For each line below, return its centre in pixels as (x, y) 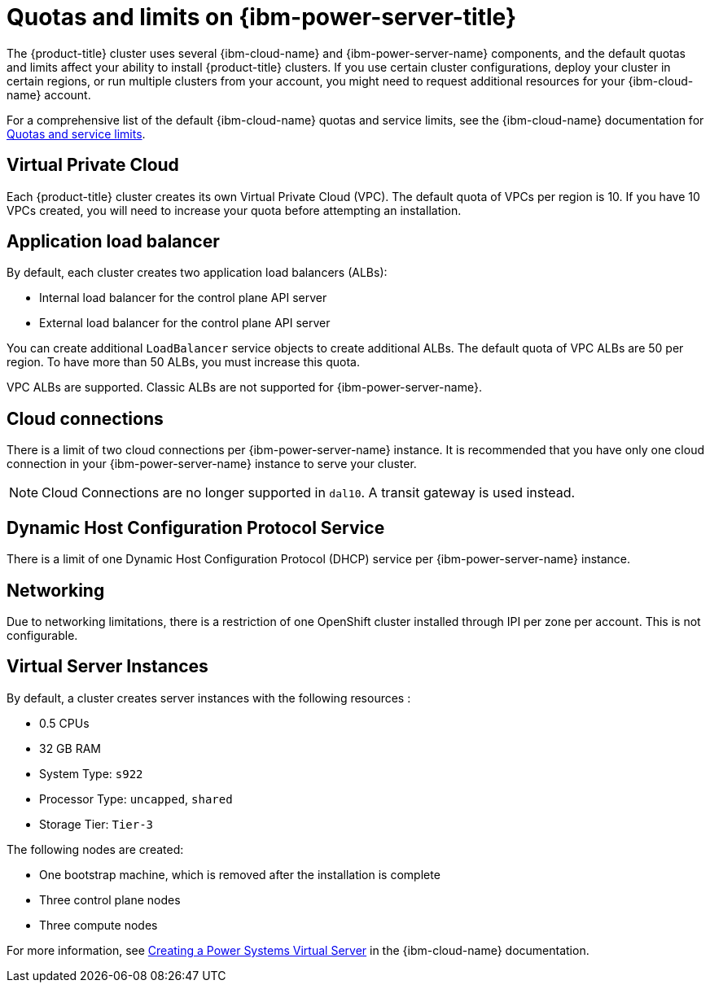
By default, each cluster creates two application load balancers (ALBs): (197, 273)
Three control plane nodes (110, 899)
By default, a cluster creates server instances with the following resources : (209, 698)
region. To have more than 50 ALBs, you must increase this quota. (183, 362)
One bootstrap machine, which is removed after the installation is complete (240, 874)
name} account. (49, 94)
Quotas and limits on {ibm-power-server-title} (262, 17)
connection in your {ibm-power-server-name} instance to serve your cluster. (212, 464)
